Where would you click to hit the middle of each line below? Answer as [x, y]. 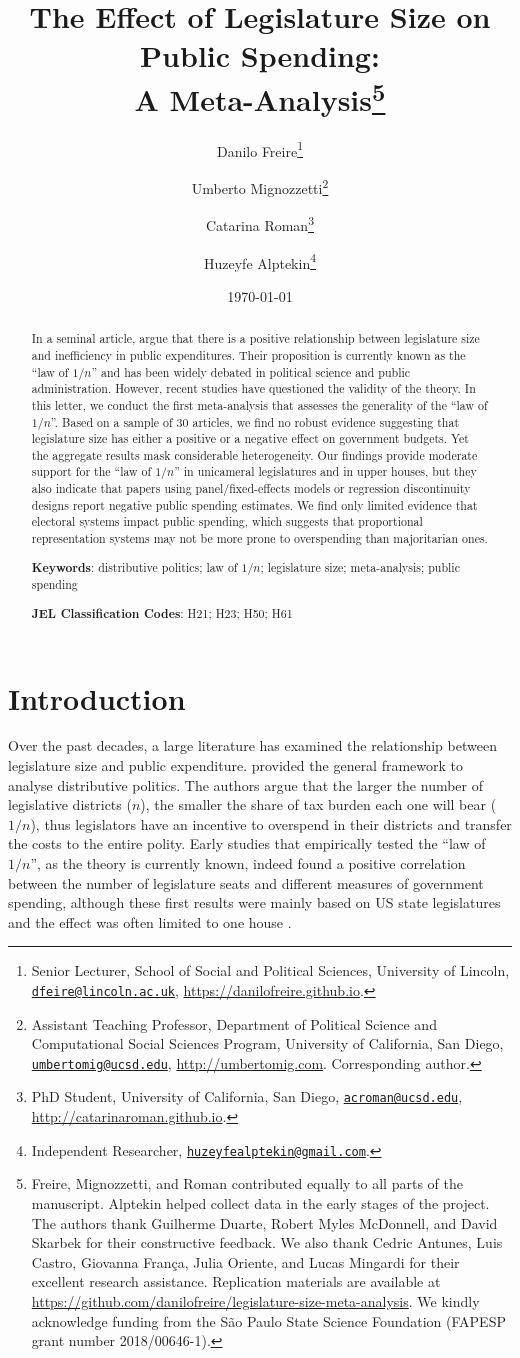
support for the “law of [91, 471]
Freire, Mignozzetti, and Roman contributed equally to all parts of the [247, 1183]
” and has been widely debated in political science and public [251, 371]
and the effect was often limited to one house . [150, 921]
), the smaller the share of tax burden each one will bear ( [318, 804]
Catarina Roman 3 [260, 223]
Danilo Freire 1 [260, 149]
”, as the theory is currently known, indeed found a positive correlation [248, 863]
